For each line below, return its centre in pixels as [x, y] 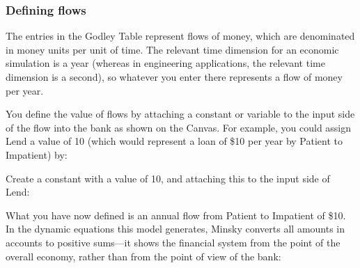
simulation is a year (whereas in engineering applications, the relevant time [165, 63]
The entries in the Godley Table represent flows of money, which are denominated [180, 36]
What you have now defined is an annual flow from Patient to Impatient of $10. [176, 215]
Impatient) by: [37, 154]
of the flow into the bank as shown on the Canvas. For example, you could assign [179, 127]
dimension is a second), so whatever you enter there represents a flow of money [174, 77]
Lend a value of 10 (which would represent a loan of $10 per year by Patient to [174, 141]
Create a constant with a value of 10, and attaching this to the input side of [168, 178]
